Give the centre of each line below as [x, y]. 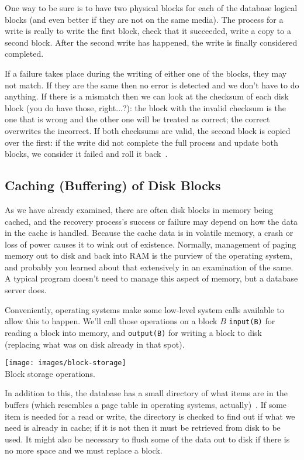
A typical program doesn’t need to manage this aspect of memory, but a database [151, 278]
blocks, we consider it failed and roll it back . [86, 154]
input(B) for [252, 321]
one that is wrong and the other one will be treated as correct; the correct [137, 119]
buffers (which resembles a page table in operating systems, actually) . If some [146, 405]
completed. [24, 54]
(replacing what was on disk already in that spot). [95, 344]
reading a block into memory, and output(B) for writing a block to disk [133, 332]
